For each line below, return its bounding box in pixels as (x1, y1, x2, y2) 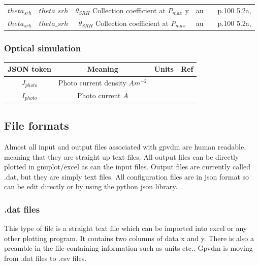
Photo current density (58, 77, 126, 87)
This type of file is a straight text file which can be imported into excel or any (4, 223, 247, 233)
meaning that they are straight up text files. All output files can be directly (4, 151, 239, 162)
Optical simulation (4, 41, 81, 54)
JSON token (8, 64, 52, 74)
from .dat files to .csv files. (4, 253, 87, 263)
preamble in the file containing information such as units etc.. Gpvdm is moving (4, 243, 253, 253)
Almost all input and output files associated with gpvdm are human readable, (4, 141, 246, 152)
